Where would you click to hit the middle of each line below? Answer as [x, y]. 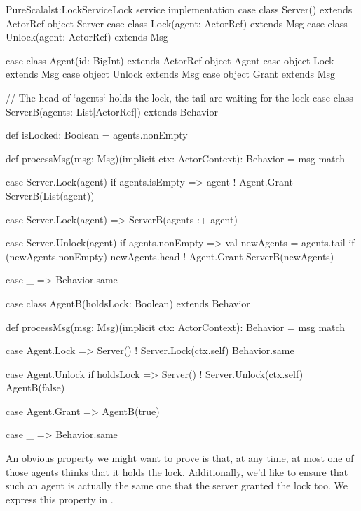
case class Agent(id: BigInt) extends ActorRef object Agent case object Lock [170, 60]
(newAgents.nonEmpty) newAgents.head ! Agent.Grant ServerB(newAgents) [170, 256]
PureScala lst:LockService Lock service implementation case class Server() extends [179, 9]
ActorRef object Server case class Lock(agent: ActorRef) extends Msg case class [177, 23]
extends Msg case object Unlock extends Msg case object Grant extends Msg [171, 74]
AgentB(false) [35, 387]
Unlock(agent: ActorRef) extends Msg [87, 37]
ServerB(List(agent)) [50, 195]
